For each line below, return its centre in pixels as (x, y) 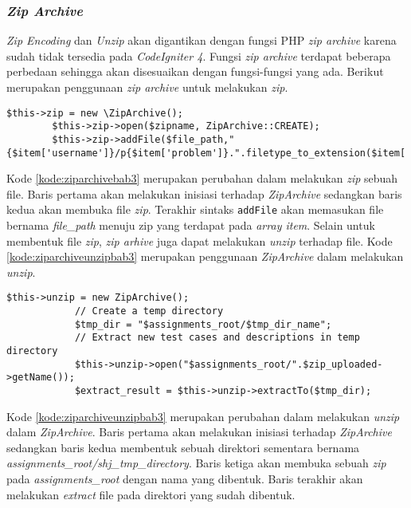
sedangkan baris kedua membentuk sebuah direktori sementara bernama (183, 447)
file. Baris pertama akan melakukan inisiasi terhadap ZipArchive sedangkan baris (204, 193)
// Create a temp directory (149, 311)
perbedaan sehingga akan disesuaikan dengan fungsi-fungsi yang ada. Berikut (195, 71)
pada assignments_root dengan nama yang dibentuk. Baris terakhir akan (185, 479)
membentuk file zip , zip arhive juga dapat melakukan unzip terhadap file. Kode (200, 240)
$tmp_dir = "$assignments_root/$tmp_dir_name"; (203, 324)
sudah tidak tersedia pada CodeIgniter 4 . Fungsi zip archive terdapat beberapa (199, 55)
